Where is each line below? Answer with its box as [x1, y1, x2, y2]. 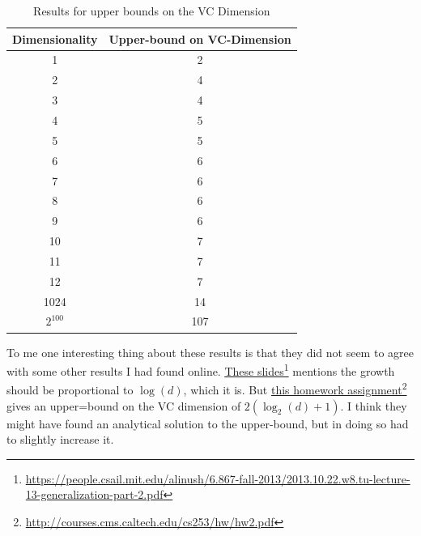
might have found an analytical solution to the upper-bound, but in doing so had [6, 415, 409, 432]
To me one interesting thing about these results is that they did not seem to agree [6, 343, 414, 360]
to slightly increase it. [6, 431, 114, 448]
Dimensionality [12, 30, 98, 47]
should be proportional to [6, 381, 134, 398]
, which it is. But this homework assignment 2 [183, 379, 407, 398]
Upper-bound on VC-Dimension [108, 30, 291, 47]
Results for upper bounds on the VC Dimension [33, 2, 270, 19]
